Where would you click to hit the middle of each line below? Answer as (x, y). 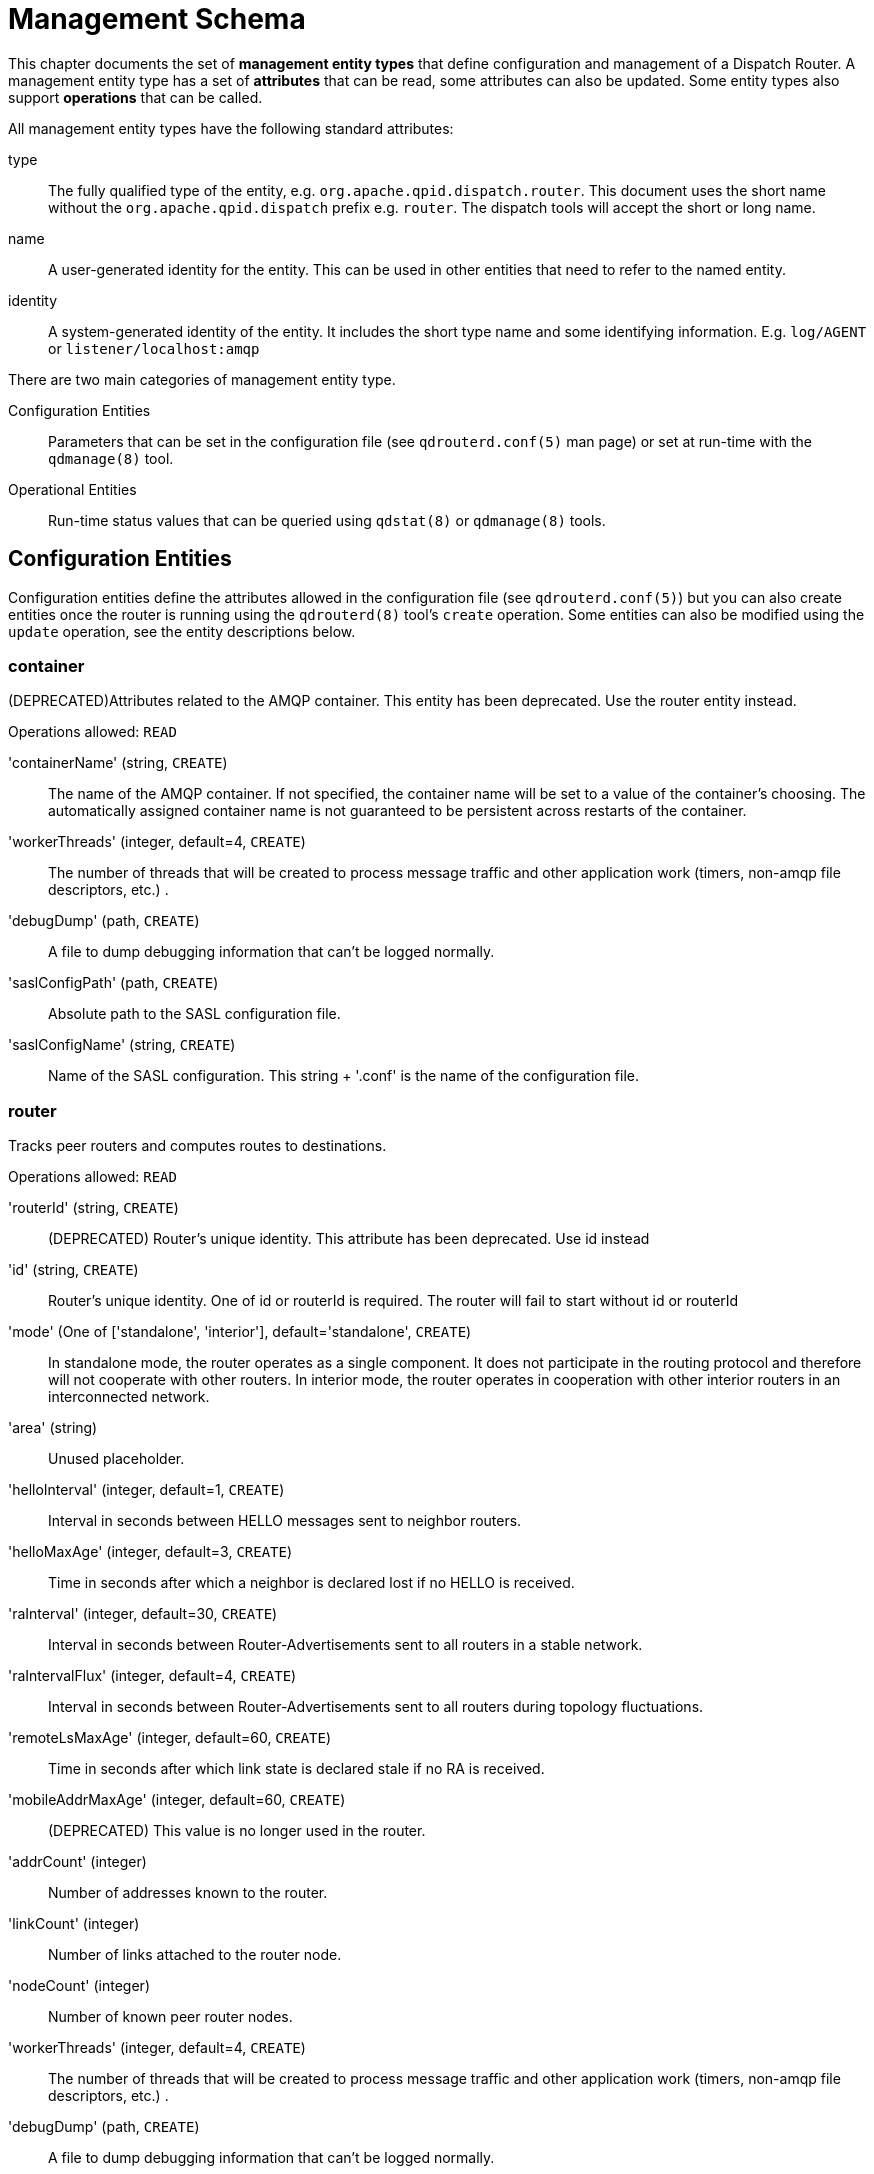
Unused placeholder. (116, 1459)
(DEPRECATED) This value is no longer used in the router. (237, 1831)
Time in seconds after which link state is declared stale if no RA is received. (296, 1769)
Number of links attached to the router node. (195, 1955)
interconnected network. (129, 1397)
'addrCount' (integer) (77, 1862)
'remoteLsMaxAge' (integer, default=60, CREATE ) (170, 1738)
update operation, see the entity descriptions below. (182, 631)
